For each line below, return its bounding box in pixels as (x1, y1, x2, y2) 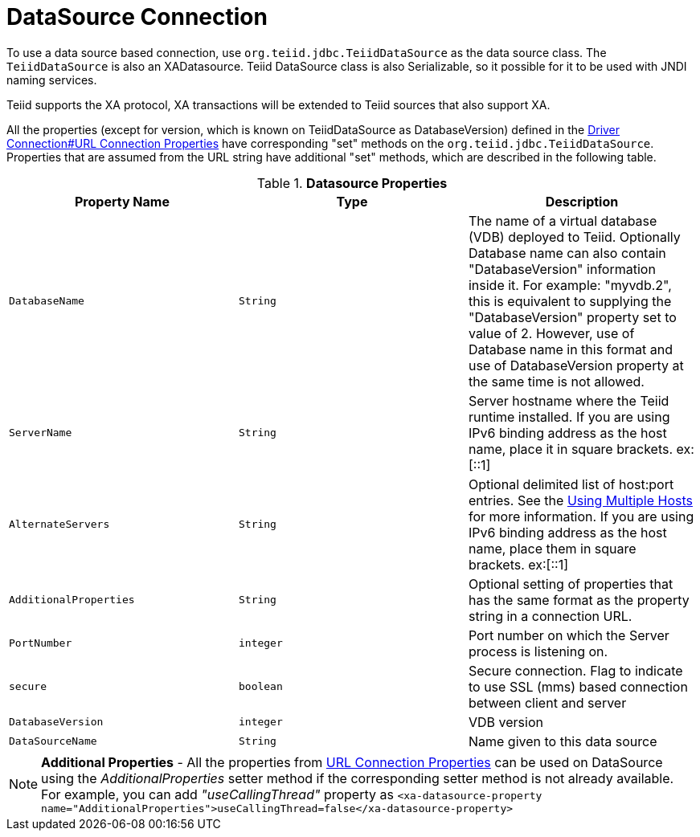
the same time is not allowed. (468, 373, 645, 390)
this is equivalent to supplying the (468, 292, 672, 309)
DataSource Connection (6, 3, 268, 31)
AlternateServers (9, 518, 110, 531)
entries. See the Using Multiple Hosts (468, 492, 693, 508)
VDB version (468, 713, 543, 730)
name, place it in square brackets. (468, 440, 673, 457)
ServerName (9, 427, 72, 439)
